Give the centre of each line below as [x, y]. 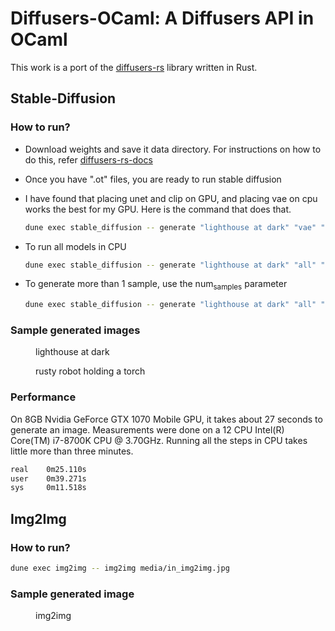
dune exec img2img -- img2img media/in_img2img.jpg [120, 568]
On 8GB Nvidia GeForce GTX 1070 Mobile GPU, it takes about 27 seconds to [166, 419]
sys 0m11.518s [48, 488]
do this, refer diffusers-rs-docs [88, 159]
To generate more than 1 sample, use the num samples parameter [156, 285]
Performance [43, 397]
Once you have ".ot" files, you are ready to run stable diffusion [153, 179]
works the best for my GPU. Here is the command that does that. [158, 209]
